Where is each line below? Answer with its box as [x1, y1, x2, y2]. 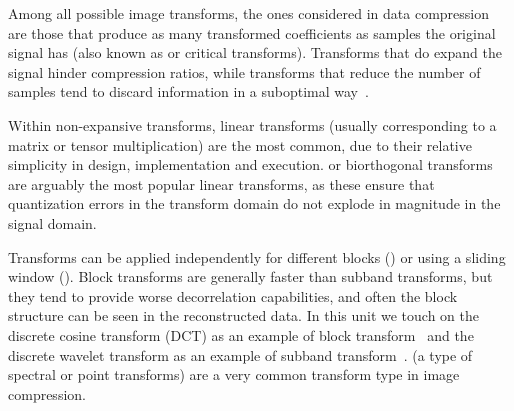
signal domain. [8, 212, 97, 233]
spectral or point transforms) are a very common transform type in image [8, 364, 460, 385]
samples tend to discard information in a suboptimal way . [8, 81, 369, 102]
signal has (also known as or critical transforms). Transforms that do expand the [8, 42, 502, 63]
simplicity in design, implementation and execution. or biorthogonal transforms [8, 154, 493, 175]
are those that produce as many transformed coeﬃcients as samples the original [8, 22, 496, 43]
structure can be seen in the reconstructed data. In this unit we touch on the [8, 305, 480, 326]
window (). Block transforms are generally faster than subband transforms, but [8, 266, 493, 287]
